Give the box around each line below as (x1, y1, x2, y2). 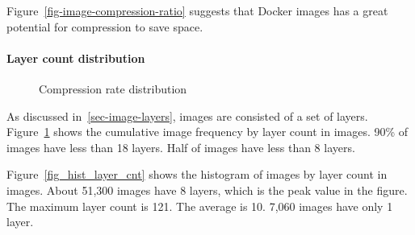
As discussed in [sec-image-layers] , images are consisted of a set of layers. (6, 107, 368, 124)
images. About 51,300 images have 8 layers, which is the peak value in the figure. (6, 181, 408, 198)
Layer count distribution (6, 49, 145, 66)
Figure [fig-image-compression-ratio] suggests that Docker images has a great (6, 2, 388, 19)
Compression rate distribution (39, 80, 187, 97)
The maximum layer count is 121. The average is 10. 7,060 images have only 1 (6, 197, 393, 214)
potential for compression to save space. (6, 18, 203, 35)
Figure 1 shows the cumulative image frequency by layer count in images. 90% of (6, 123, 409, 140)
